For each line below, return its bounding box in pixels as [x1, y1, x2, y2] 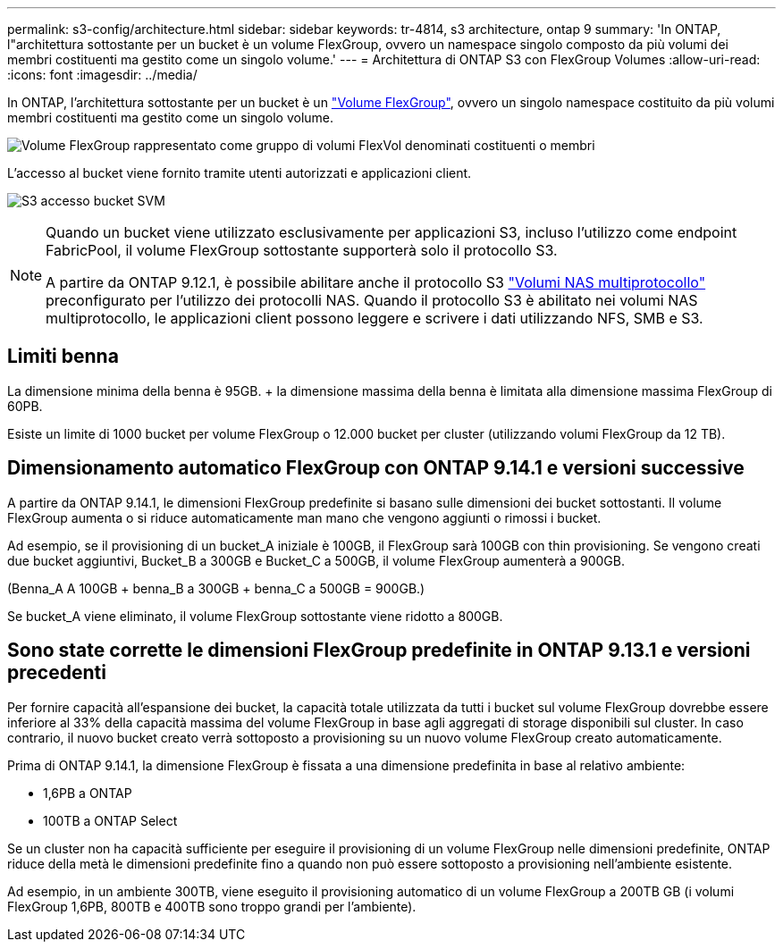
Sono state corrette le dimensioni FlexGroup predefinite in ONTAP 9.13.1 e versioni [7, 639, 751, 662]
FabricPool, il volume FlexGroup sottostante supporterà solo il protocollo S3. [46, 241, 558, 259]
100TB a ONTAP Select [43, 812, 178, 828]
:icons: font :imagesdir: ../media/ [7, 67, 198, 82]
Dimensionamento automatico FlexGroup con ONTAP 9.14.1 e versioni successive [7, 457, 745, 480]
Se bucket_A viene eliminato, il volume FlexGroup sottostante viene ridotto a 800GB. [7, 608, 503, 624]
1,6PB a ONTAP [43, 785, 132, 801]
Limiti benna [7, 345, 119, 368]
